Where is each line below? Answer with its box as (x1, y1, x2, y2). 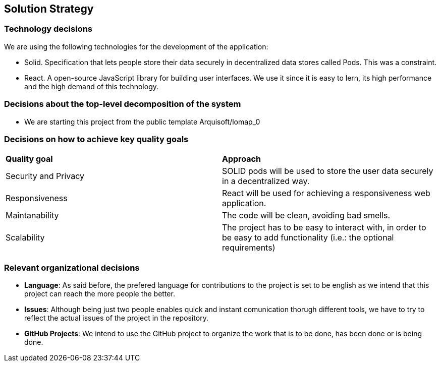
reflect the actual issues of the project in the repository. (24, 314, 208, 323)
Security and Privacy (6, 171, 85, 181)
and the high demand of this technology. (24, 82, 159, 91)
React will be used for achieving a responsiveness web (222, 188, 430, 199)
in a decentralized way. (222, 176, 310, 187)
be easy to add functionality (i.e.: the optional (222, 232, 394, 243)
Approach (222, 154, 261, 164)
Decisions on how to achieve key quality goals (4, 134, 189, 144)
